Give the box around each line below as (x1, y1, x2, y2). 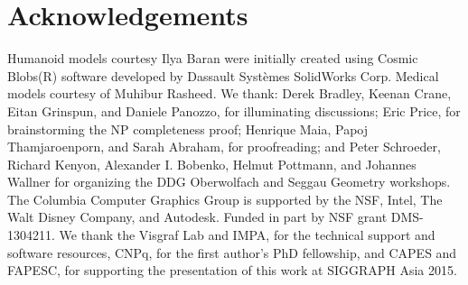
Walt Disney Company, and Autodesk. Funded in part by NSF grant (7, 207, 388, 226)
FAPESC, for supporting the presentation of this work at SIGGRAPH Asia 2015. (7, 261, 457, 280)
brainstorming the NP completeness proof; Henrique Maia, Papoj (7, 119, 369, 138)
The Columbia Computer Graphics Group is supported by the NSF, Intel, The (7, 189, 443, 208)
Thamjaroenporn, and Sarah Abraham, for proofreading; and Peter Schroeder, (7, 137, 441, 156)
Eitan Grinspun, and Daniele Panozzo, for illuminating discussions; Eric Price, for (7, 101, 461, 120)
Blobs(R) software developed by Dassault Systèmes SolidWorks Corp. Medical (7, 66, 439, 85)
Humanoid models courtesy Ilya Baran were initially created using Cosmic (7, 49, 418, 68)
